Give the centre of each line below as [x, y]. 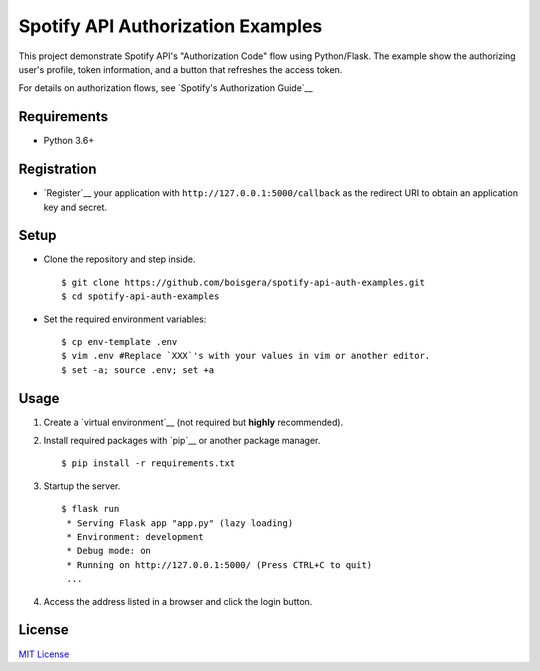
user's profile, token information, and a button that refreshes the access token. [180, 69]
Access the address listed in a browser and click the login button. [178, 601]
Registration [57, 169]
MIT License [44, 654]
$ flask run [90, 509]
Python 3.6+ [69, 141]
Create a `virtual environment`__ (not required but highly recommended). [193, 422]
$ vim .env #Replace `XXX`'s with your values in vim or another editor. [246, 356]
